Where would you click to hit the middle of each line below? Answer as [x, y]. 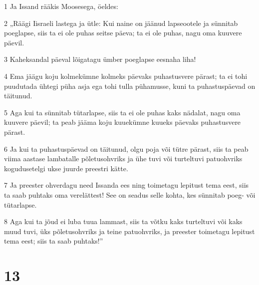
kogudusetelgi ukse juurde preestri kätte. [66, 168]
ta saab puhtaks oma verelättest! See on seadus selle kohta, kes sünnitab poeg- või [130, 194]
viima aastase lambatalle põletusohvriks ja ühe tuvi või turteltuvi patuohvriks [123, 158]
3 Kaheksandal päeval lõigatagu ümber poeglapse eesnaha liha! [100, 59]
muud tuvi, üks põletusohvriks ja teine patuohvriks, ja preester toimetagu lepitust [129, 231]
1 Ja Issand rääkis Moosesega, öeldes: [61, 6]
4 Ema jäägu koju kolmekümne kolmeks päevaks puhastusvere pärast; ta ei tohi [126, 76]
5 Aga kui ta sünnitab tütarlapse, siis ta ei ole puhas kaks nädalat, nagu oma [122, 112]
